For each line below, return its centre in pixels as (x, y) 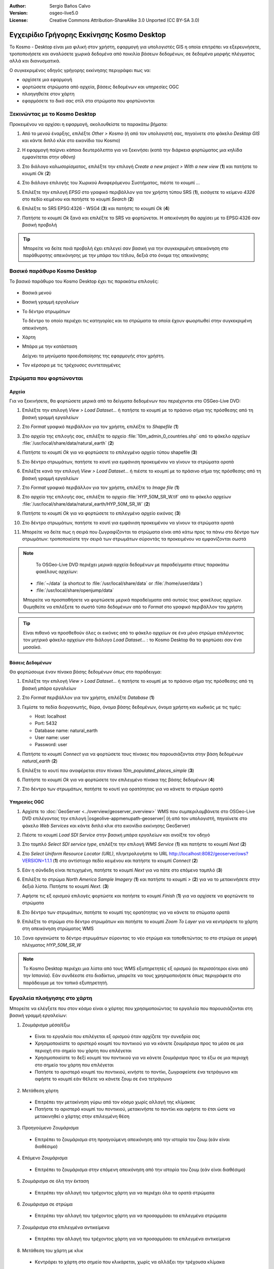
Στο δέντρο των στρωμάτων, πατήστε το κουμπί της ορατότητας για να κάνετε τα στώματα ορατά (126, 912)
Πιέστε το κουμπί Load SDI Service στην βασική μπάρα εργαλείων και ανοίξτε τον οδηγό (116, 835)
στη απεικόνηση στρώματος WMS (58, 928)
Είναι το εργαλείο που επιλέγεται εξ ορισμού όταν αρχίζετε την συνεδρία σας (117, 1036)
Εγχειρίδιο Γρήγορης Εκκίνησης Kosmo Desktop (88, 35)
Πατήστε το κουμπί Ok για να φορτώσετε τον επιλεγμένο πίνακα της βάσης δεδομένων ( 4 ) (118, 780)
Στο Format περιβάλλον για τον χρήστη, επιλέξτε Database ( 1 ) (88, 697)
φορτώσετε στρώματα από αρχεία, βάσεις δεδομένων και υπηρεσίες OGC (101, 87)
